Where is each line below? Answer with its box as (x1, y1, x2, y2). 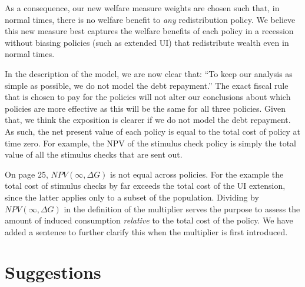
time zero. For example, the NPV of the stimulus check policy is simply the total (5, 136, 297, 149)
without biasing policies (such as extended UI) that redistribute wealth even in (5, 36, 289, 48)
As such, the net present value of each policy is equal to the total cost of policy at (5, 125, 301, 137)
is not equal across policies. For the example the (110, 168, 284, 180)
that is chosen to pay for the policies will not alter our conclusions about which (5, 91, 291, 103)
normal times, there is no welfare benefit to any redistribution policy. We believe (5, 13, 296, 25)
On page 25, (5, 168, 48, 180)
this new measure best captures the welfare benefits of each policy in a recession (5, 25, 294, 37)
